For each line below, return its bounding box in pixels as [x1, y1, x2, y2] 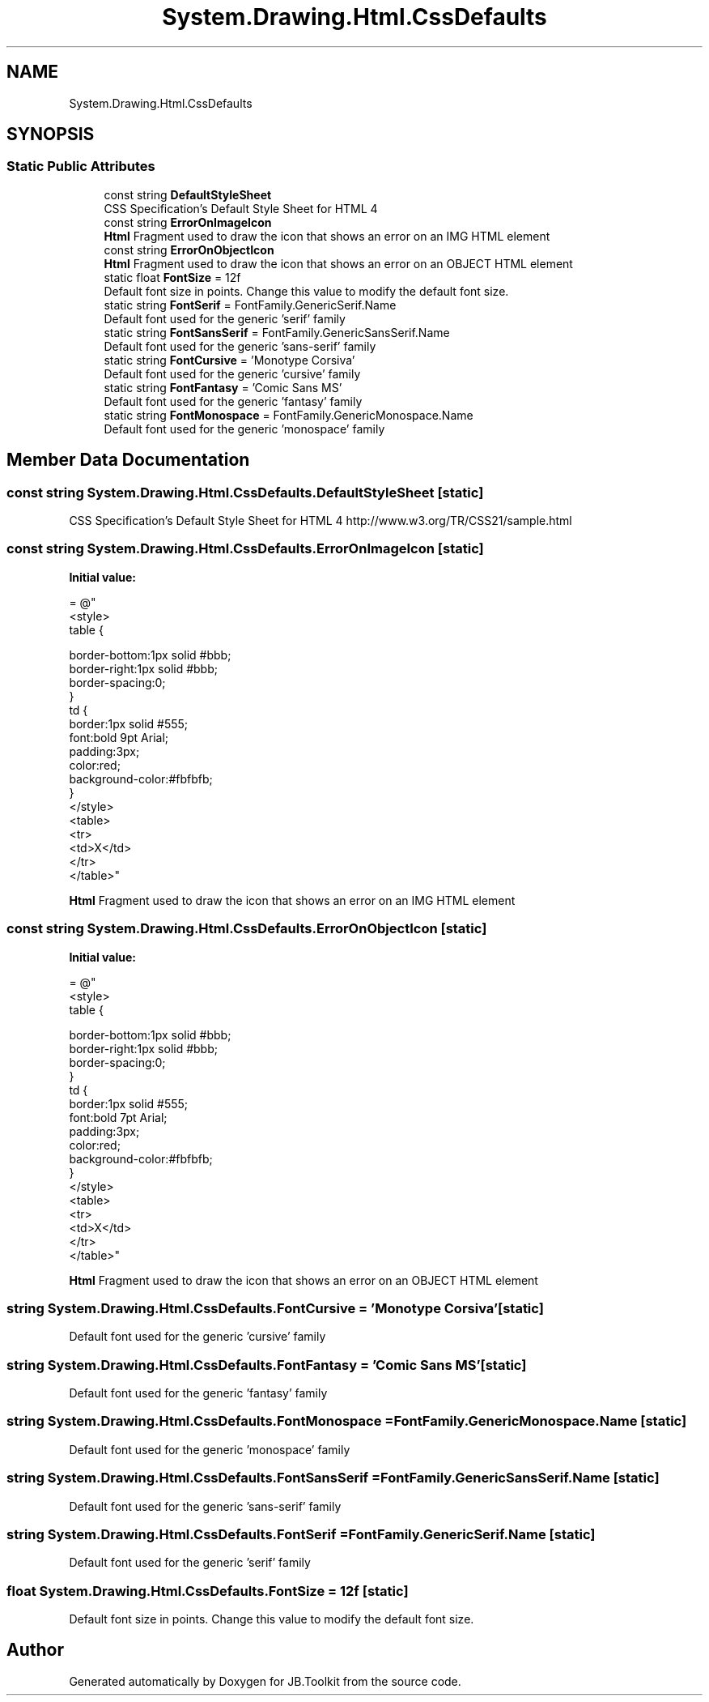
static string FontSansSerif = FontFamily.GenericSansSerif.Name [104, 325, 450, 339]
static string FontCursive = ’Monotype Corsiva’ [104, 352, 355, 367]
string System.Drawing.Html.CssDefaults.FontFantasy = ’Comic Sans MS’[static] [6, 1356, 527, 1373]
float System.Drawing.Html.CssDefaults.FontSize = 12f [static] [6, 1582, 409, 1599]
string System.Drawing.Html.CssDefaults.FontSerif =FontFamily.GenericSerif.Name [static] [6, 1525, 596, 1542]
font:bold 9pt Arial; [69, 730, 169, 744]
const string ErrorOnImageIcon [104, 215, 272, 229]
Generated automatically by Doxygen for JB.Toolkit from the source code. [69, 1674, 461, 1688]
